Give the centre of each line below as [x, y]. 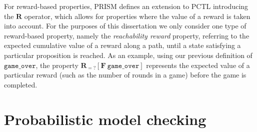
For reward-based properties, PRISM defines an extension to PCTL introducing [126, 6]
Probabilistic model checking [105, 119]
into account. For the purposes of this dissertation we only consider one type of [125, 26]
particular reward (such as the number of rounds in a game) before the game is [125, 75]
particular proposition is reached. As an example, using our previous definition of [128, 55]
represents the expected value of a [198, 65]
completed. [21, 84]
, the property [57, 65]
